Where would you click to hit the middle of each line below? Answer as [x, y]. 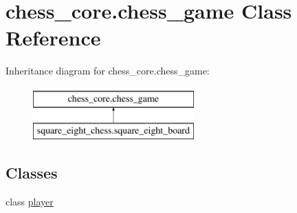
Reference [53, 38]
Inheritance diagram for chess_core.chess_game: [108, 71]
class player [30, 202]
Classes [32, 173]
